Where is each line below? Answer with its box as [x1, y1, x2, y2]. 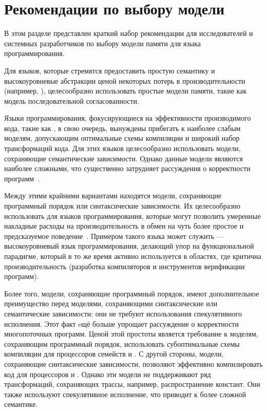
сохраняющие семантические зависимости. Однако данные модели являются [4, 153, 243, 163]
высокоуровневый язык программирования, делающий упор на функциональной [4, 240, 254, 251]
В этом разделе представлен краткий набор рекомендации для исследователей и [4, 28, 253, 39]
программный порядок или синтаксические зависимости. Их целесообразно [4, 200, 240, 211]
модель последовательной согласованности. [4, 95, 139, 106]
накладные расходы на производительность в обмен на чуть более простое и [4, 220, 244, 231]
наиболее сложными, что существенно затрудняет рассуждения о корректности [4, 163, 251, 174]
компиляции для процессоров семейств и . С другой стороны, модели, [4, 348, 224, 359]
